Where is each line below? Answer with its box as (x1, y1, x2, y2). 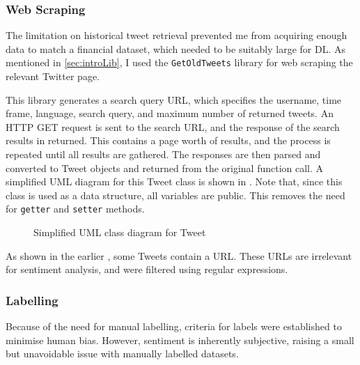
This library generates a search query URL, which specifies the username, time (6, 92, 342, 107)
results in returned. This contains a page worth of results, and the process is (6, 133, 331, 148)
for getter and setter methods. (6, 201, 145, 216)
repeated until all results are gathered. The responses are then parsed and (6, 147, 321, 162)
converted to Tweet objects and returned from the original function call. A (6, 160, 324, 175)
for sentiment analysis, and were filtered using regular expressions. (6, 262, 288, 277)
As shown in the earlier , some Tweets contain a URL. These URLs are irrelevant (6, 248, 352, 263)
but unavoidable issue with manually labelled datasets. (6, 346, 239, 361)
